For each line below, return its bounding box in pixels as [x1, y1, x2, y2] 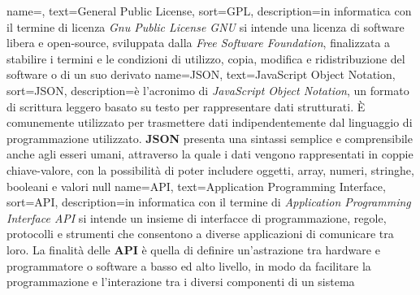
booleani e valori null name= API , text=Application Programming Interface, [6, 177, 386, 194]
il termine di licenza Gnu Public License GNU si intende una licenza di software [6, 18, 405, 35]
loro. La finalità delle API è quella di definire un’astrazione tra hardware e [6, 241, 380, 258]
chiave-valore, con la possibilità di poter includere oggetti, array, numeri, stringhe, [6, 161, 414, 178]
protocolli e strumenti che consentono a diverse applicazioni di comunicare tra [6, 225, 394, 242]
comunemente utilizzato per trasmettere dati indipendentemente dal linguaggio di [6, 114, 413, 131]
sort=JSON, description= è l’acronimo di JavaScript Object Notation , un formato [6, 81, 409, 98]
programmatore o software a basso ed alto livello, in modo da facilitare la [6, 257, 371, 274]
